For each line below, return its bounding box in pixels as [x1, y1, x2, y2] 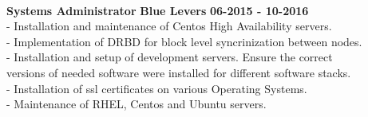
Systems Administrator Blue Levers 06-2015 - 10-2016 [6, 2, 309, 18]
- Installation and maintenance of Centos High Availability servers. [6, 18, 332, 34]
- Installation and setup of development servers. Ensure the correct [6, 49, 333, 65]
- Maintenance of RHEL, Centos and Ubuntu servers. [6, 96, 267, 112]
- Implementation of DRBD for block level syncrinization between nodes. [6, 33, 362, 49]
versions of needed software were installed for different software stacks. [6, 64, 351, 80]
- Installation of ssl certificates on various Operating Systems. [6, 80, 307, 96]
